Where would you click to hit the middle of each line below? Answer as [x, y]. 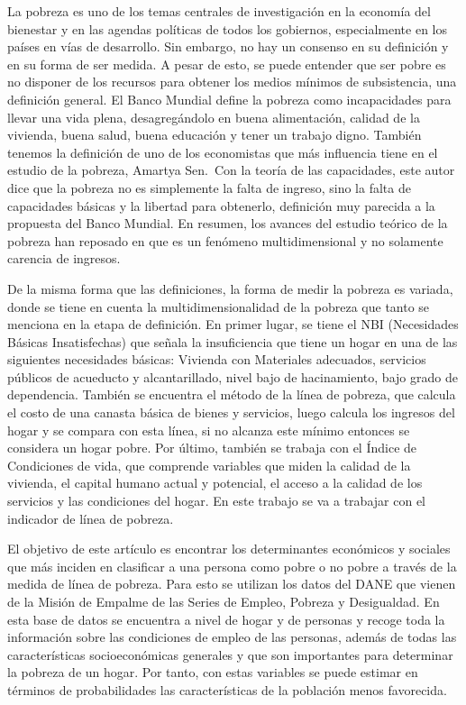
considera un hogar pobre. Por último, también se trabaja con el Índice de [212, 448]
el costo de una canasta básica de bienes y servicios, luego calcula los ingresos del [231, 412]
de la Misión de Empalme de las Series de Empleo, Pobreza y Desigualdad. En [224, 601]
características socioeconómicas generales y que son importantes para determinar [230, 654]
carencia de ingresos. [64, 258]
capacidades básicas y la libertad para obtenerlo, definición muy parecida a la [221, 205]
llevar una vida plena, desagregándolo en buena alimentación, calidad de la [214, 117]
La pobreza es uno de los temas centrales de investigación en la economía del [219, 11]
